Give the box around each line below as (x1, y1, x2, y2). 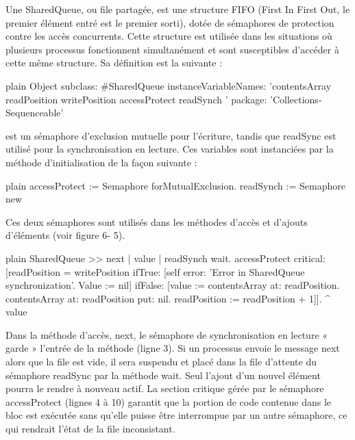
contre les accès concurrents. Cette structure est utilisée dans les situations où (5, 29, 332, 43)
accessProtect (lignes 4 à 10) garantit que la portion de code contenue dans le (5, 394, 332, 409)
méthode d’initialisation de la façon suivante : (5, 155, 197, 169)
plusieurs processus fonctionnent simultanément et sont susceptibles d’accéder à (5, 42, 339, 56)
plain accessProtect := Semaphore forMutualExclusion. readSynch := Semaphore (5, 178, 345, 192)
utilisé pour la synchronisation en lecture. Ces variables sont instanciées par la (5, 142, 334, 156)
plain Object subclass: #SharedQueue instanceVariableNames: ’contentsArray (5, 78, 332, 92)
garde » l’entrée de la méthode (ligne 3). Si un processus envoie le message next (5, 341, 340, 355)
